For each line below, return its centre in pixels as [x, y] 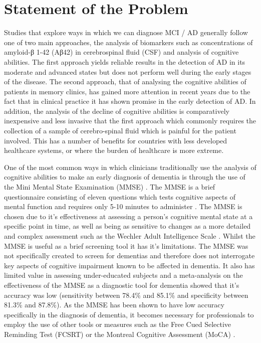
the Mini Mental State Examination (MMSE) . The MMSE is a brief [110, 187]
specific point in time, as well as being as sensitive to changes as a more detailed [127, 226]
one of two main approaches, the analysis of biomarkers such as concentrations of [128, 42]
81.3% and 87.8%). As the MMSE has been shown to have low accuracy [114, 305]
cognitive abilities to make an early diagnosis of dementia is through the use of [125, 177]
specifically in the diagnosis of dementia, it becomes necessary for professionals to [129, 314]
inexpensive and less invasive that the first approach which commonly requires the [130, 121]
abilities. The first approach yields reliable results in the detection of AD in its [125, 61]
